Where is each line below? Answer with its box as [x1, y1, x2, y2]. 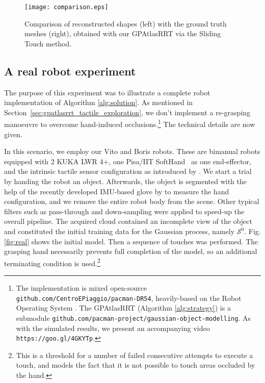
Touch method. [24, 38, 72, 48]
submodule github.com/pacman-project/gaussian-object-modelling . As [16, 312, 251, 323]
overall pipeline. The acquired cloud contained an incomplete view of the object [4, 216, 252, 226]
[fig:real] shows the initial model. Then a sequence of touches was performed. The [4, 236, 258, 246]
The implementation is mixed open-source [16, 283, 147, 293]
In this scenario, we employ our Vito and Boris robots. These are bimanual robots [4, 146, 260, 157]
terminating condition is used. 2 [4, 256, 100, 268]
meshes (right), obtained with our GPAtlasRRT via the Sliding [24, 28, 221, 39]
